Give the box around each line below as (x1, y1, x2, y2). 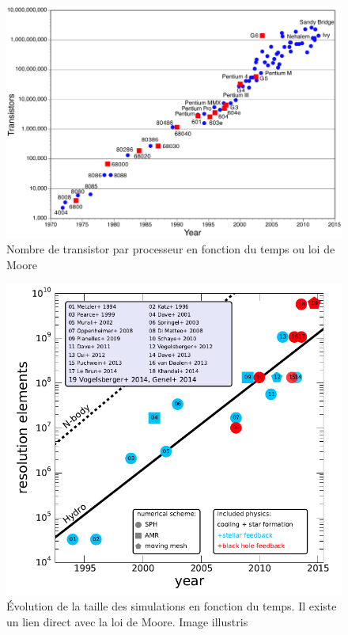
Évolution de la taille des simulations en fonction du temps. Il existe (6, 598, 337, 614)
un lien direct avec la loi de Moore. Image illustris (6, 614, 248, 630)
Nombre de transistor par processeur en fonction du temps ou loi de (6, 241, 335, 257)
